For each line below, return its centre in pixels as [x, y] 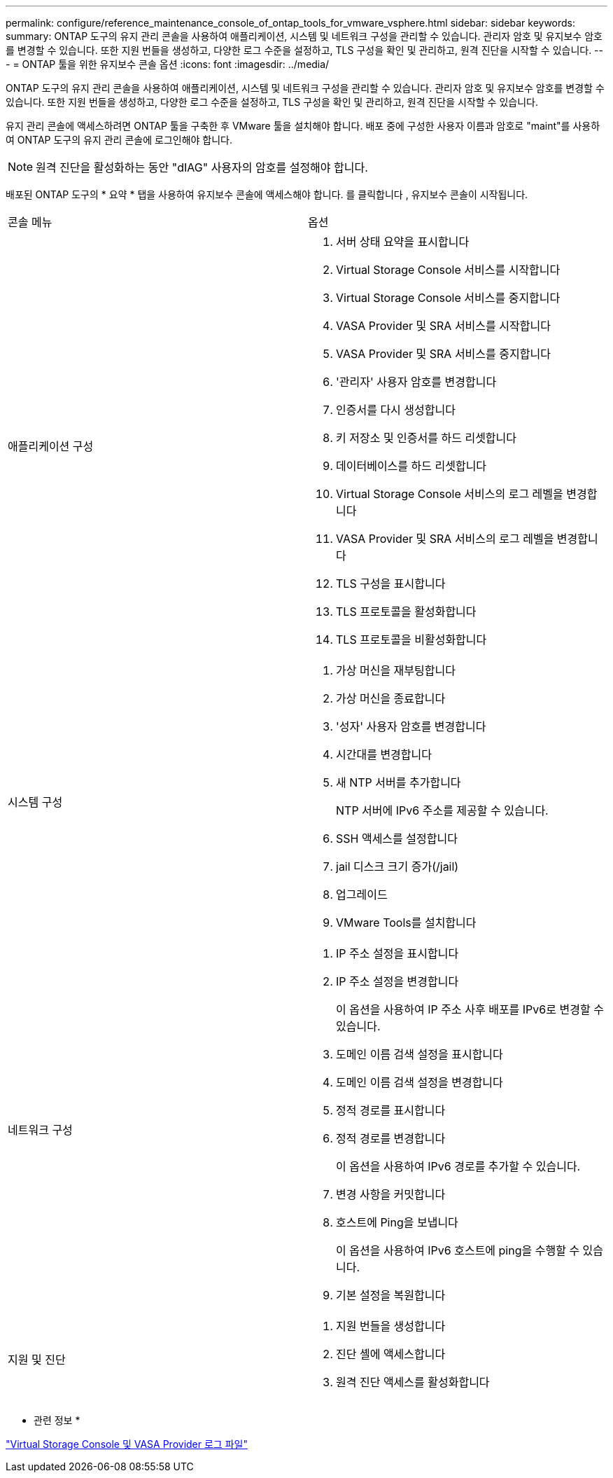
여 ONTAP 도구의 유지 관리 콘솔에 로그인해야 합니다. [119, 140]
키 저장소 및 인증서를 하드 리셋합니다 [427, 438]
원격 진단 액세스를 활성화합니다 [413, 1382]
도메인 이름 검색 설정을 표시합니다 [420, 1054]
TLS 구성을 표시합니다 [391, 583]
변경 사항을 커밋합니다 [391, 1194]
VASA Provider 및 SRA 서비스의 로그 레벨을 [445, 539]
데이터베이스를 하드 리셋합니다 [411, 466]
